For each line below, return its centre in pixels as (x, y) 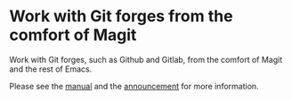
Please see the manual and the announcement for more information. (134, 86)
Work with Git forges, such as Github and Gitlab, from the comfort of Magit (146, 59)
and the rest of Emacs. (51, 69)
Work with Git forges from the (121, 16)
